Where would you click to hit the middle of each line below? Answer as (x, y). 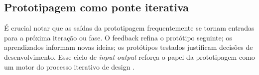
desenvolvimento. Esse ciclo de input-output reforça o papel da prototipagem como (129, 56)
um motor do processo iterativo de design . (69, 66)
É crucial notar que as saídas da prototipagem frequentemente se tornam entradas (129, 28)
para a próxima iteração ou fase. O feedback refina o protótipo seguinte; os (118, 37)
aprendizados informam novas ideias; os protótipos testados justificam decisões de (129, 47)
